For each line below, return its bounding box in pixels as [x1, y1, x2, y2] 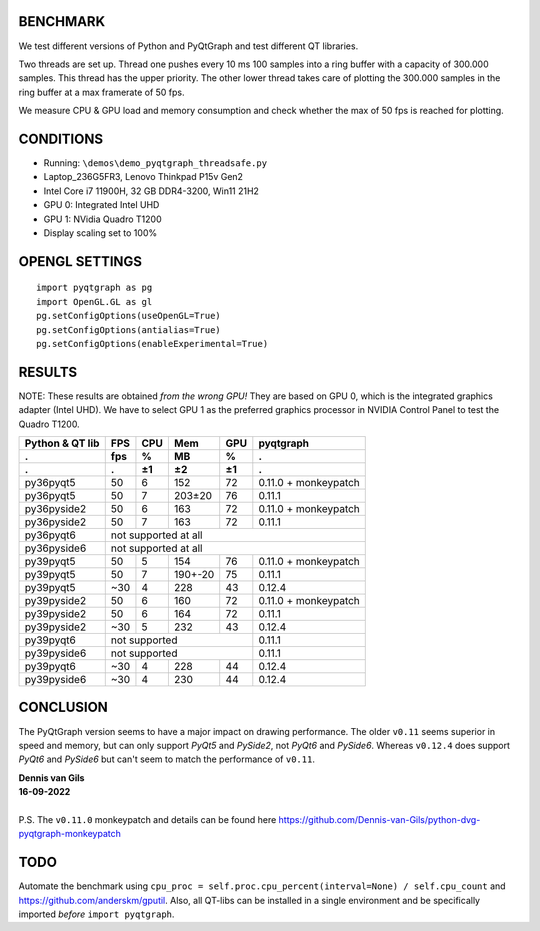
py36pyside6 [24, 541, 87, 555]
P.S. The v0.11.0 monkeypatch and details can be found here [18, 813, 277, 825]
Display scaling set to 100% [43, 226, 158, 239]
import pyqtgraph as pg [36, 282, 153, 294]
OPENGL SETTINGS [18, 253, 143, 270]
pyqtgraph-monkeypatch [18, 828, 122, 840]
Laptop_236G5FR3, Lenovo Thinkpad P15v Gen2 [43, 171, 244, 183]
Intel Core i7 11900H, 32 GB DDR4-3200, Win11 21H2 [43, 185, 260, 197]
